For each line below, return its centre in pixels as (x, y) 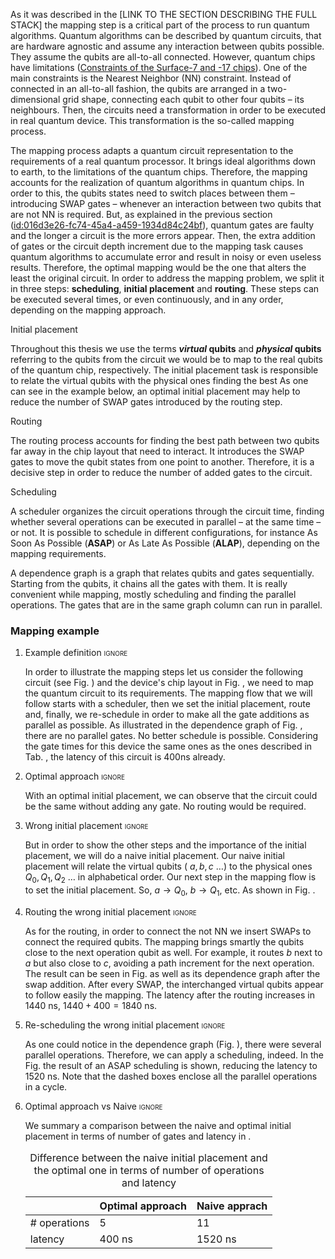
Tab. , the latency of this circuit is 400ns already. (125, 757)
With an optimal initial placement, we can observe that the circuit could (171, 796)
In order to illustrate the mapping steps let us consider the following (164, 672)
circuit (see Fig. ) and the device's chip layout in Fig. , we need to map (169, 683)
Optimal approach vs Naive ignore (93, 1106)
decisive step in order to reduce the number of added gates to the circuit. (161, 472)
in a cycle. (46, 1086)
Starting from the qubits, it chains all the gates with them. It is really (149, 583)
